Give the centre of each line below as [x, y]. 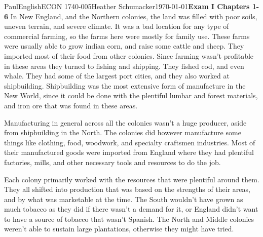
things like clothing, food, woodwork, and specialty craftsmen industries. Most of [130, 142]
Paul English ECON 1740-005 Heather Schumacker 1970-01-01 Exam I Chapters [127, 6]
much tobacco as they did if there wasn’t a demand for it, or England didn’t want [131, 209]
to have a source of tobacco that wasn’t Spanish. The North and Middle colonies [129, 219]
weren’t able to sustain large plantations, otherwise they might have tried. [119, 229]
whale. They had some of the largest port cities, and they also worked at [117, 76]
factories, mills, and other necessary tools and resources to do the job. [112, 162]
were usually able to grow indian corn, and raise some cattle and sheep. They [124, 46]
